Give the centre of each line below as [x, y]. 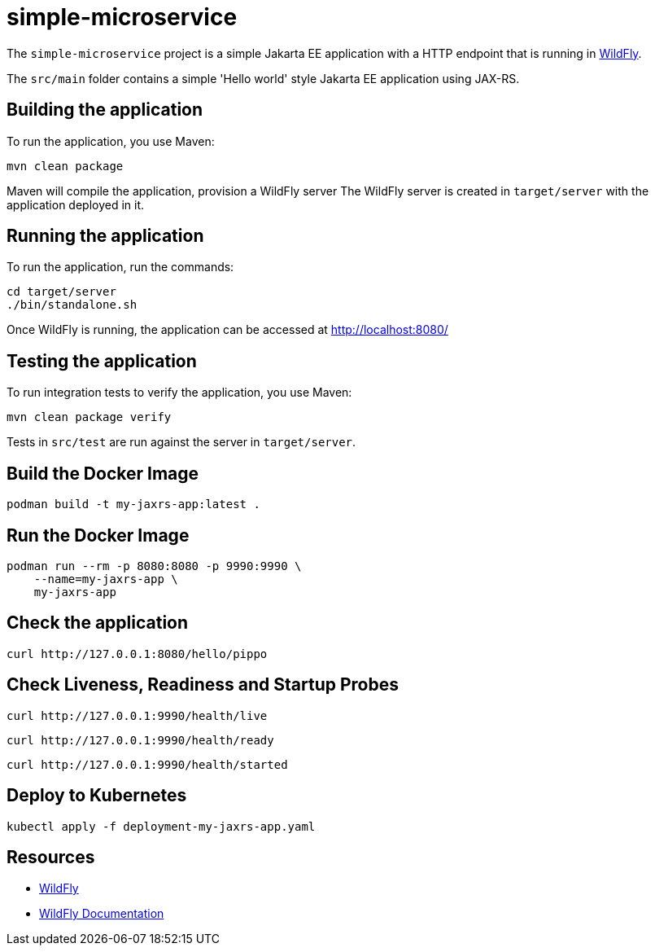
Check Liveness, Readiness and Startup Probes [203, 685]
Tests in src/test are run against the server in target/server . [181, 442]
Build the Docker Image [103, 473]
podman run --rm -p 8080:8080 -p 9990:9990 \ [154, 566]
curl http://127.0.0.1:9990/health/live [137, 715]
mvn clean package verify [89, 417]
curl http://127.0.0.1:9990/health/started [147, 764]
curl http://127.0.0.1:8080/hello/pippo [137, 654]
